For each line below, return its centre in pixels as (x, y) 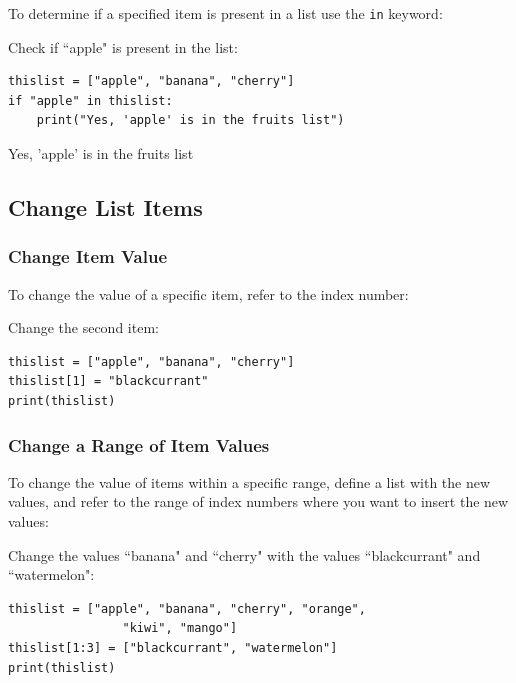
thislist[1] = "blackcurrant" (108, 381)
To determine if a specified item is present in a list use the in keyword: (225, 13)
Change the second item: (83, 327)
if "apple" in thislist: (90, 100)
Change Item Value (88, 256)
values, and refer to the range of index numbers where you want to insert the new (258, 501)
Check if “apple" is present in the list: (123, 46)
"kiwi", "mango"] (180, 628)
